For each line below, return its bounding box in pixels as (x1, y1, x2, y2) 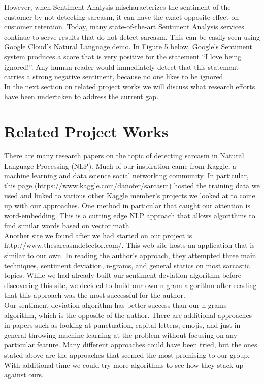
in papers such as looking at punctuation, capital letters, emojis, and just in (4, 320, 241, 330)
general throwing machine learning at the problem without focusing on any (4, 329, 238, 340)
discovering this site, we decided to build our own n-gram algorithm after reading (4, 279, 257, 290)
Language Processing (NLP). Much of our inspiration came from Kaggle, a (4, 160, 236, 171)
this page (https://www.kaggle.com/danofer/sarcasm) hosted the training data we (4, 180, 260, 190)
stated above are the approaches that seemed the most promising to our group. (4, 349, 250, 360)
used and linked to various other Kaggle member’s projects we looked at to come (4, 190, 255, 201)
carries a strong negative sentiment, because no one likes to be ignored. (4, 71, 225, 82)
